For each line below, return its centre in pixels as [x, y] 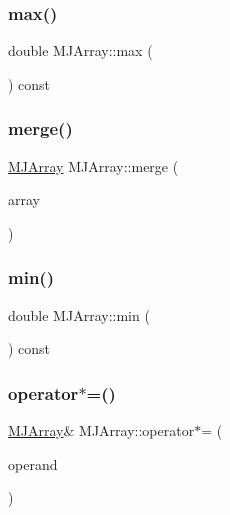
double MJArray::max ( [80, 50]
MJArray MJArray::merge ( [93, 165]
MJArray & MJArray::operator [101, 430]
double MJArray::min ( [79, 314]
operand [33, 463]
